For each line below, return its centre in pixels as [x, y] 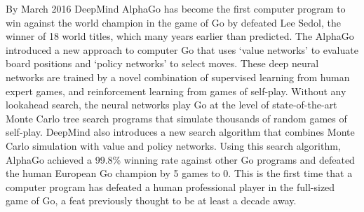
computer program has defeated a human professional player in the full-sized [170, 186]
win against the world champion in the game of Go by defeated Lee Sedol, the [173, 22]
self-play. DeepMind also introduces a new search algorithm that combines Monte [180, 132]
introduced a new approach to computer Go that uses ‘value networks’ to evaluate [182, 49]
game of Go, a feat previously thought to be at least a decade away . [151, 200]
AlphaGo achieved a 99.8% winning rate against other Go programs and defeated [180, 159]
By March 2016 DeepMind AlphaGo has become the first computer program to [176, 8]
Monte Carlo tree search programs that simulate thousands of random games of [176, 118]
